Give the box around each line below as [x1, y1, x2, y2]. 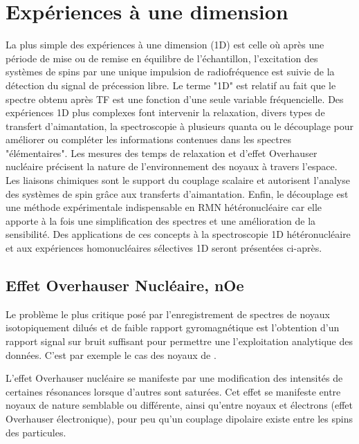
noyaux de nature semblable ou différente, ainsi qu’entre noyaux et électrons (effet [6, 398, 353, 412]
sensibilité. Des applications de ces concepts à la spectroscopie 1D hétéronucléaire [6, 227, 351, 241]
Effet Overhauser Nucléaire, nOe [6, 275, 244, 296]
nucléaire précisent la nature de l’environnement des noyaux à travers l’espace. [6, 159, 338, 174]
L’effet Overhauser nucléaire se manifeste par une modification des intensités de [6, 371, 343, 385]
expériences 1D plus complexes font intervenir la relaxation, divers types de [6, 105, 325, 120]
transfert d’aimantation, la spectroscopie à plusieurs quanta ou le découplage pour [6, 118, 354, 133]
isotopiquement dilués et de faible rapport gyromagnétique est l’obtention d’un [6, 320, 340, 335]
